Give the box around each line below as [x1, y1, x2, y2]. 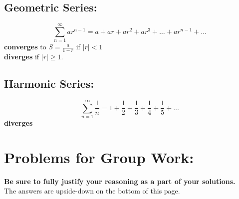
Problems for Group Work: [4, 147, 194, 167]
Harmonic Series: [4, 76, 94, 91]
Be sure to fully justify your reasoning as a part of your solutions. [4, 176, 236, 186]
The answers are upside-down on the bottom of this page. [4, 186, 180, 196]
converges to [4, 41, 46, 52]
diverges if [4, 51, 39, 62]
